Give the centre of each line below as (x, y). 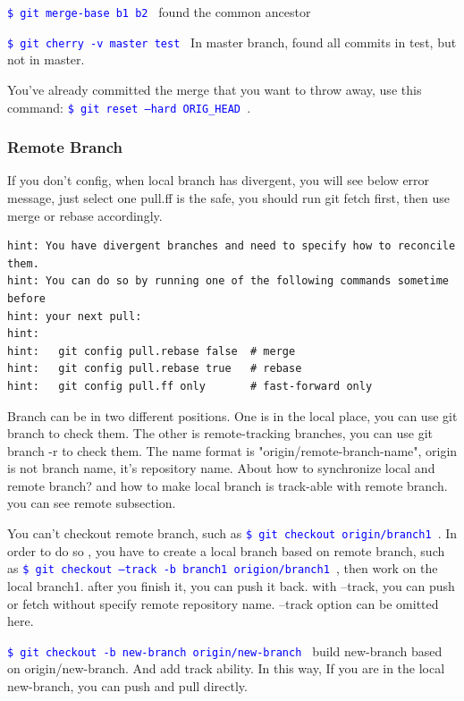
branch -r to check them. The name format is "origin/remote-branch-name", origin (232, 450)
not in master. (46, 59)
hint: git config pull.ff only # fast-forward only (190, 386)
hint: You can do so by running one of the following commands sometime (228, 281)
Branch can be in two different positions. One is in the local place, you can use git (232, 415)
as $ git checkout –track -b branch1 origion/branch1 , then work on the (223, 568)
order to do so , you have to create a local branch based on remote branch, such (226, 550)
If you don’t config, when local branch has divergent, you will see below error (219, 180)
